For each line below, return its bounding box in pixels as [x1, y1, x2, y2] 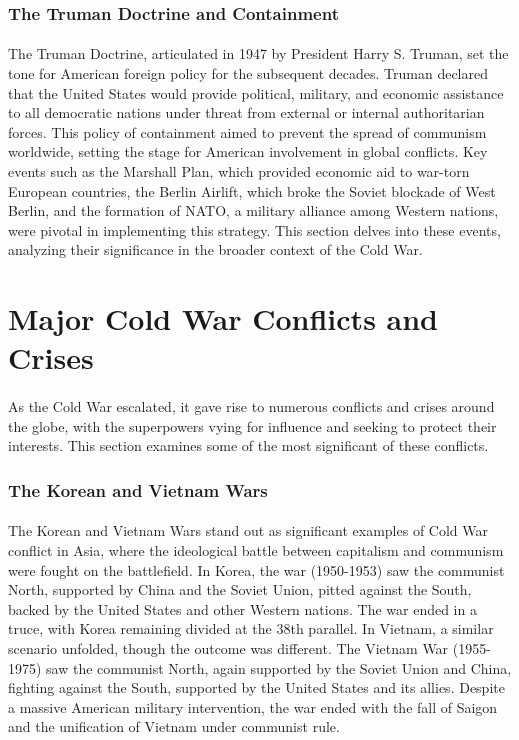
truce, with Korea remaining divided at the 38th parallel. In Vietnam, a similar [8, 618, 494, 639]
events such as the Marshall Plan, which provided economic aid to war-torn [8, 161, 470, 181]
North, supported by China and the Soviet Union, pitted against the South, [8, 579, 472, 600]
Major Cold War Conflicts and [8, 298, 438, 339]
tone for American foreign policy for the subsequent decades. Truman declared [8, 63, 488, 84]
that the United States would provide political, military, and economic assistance [8, 82, 504, 103]
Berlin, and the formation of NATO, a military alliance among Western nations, [8, 200, 499, 221]
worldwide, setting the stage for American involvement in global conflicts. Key [8, 141, 488, 162]
